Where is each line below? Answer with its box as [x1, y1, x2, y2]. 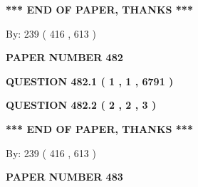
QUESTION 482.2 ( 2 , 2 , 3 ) [6, 97, 157, 112]
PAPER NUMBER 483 [6, 169, 123, 184]
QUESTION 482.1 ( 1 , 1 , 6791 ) [6, 73, 174, 88]
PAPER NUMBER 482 [6, 50, 123, 65]
